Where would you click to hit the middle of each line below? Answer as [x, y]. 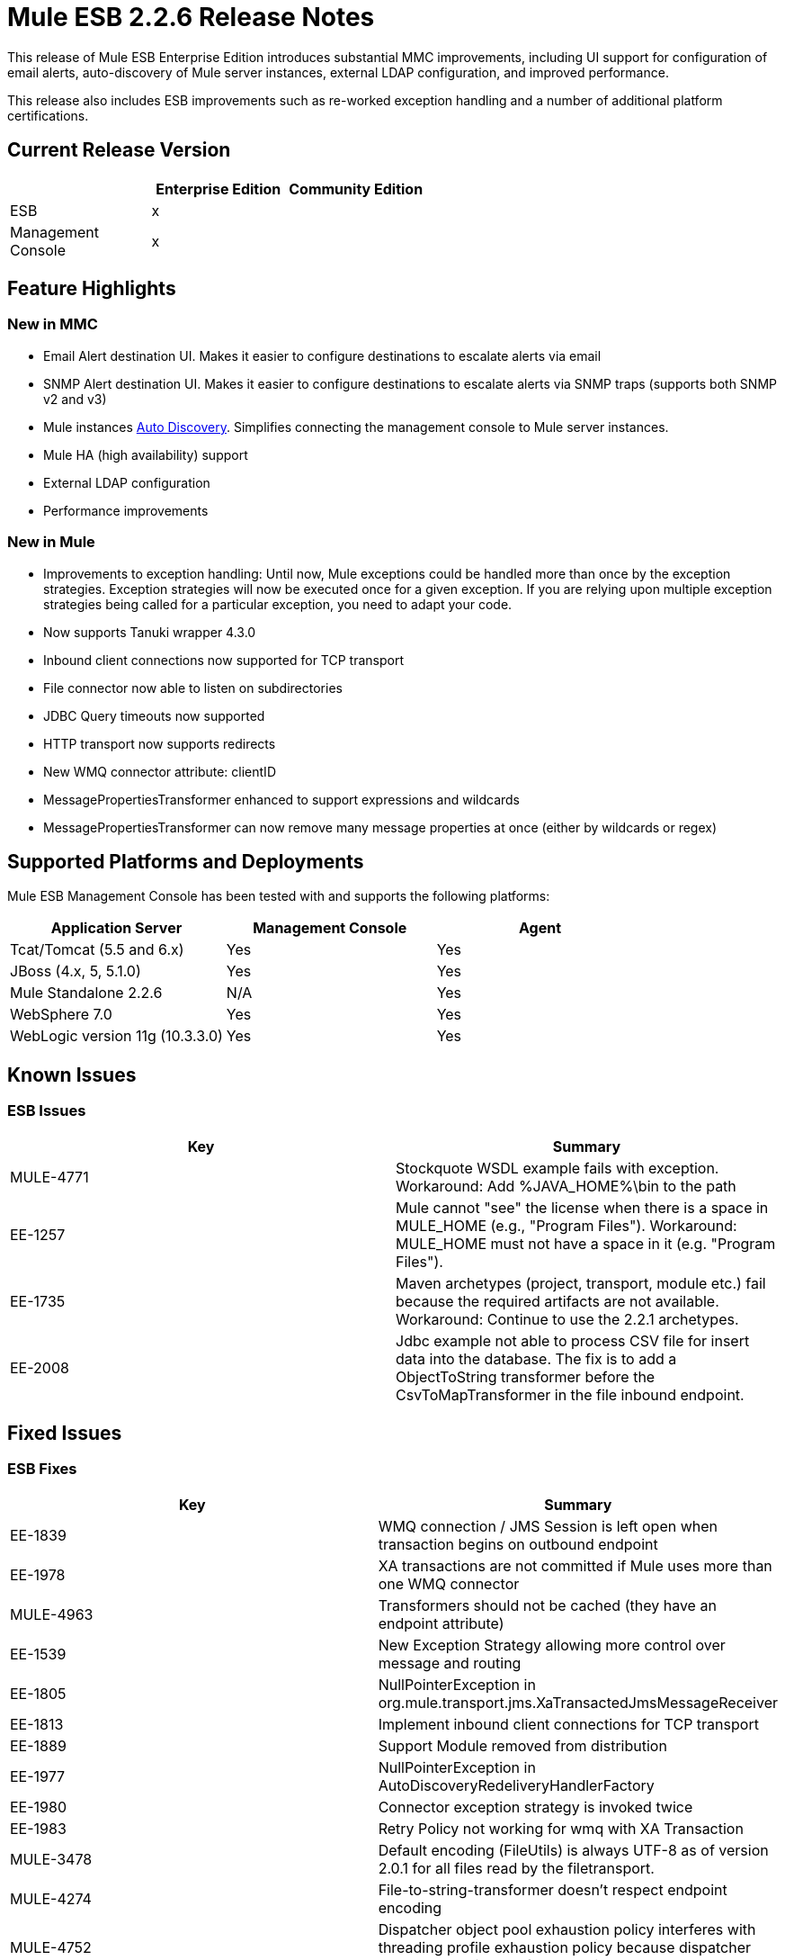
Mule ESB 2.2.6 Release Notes [191, 17]
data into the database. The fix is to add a [536, 1358]
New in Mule [51, 542]
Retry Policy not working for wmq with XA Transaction [561, 1828]
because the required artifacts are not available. [558, 1301]
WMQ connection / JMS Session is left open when [548, 1526]
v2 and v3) [75, 399]
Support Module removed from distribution [522, 1745]
